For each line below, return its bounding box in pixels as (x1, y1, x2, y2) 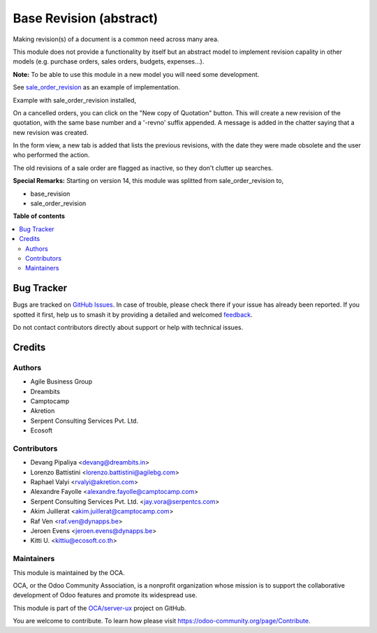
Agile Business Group (30, 377, 93, 386)
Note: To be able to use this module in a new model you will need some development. (13, 70, 260, 78)
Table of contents (13, 212, 66, 220)
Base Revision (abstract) (13, 10, 158, 26)
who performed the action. (13, 151, 90, 159)
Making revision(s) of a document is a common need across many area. (13, 35, 219, 43)
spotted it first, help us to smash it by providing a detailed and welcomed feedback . (13, 310, 253, 319)
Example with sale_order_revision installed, (13, 96, 137, 104)
